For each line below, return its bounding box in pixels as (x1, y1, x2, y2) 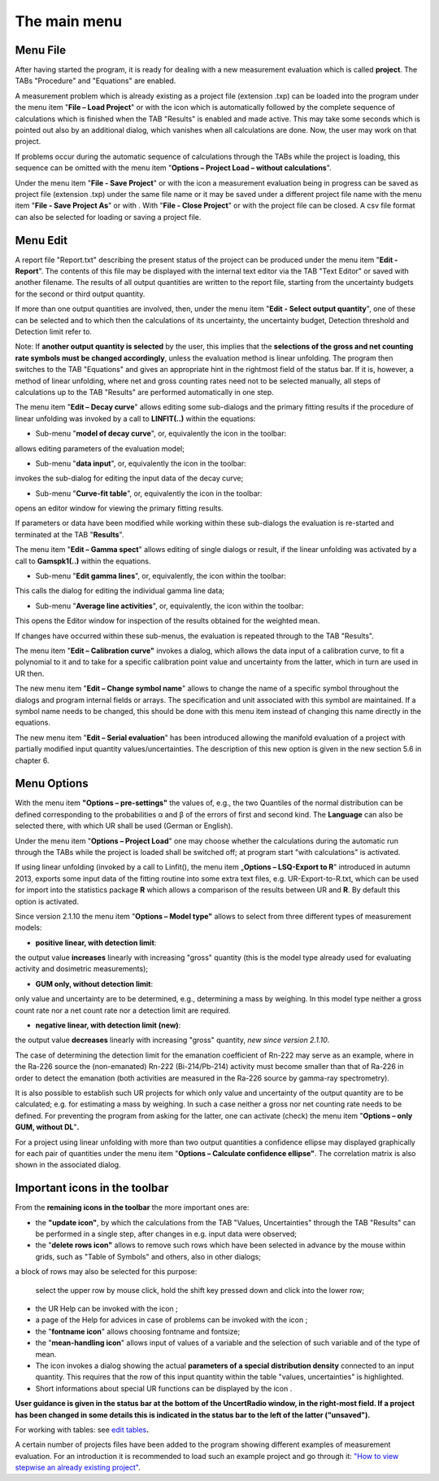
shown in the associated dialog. (15, 1160, 121, 1170)
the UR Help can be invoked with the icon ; (35, 1304, 178, 1313)
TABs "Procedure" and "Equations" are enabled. (15, 76, 176, 85)
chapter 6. (15, 756, 50, 765)
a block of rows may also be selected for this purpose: (15, 1267, 198, 1277)
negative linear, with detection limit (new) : (35, 1020, 181, 1030)
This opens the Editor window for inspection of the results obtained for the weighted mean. (15, 616, 320, 626)
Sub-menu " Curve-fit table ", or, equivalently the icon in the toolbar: (35, 489, 263, 498)
